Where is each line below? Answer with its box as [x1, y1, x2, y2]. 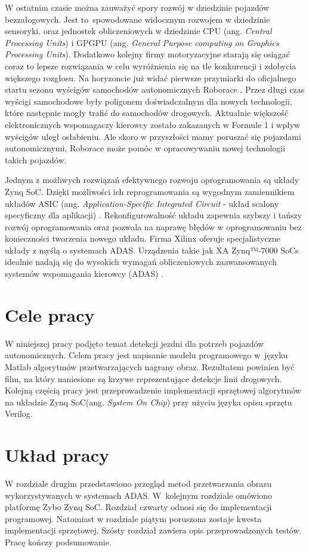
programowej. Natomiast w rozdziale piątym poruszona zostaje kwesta [5, 512, 262, 524]
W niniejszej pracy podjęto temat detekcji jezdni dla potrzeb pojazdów [5, 337, 264, 349]
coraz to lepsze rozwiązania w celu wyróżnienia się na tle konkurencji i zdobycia [5, 59, 296, 72]
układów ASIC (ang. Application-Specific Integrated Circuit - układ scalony [5, 197, 279, 209]
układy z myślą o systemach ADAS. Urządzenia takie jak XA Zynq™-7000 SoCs [5, 243, 299, 256]
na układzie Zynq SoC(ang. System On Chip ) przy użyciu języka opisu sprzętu [5, 395, 292, 408]
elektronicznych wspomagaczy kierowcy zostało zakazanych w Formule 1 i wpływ [5, 118, 301, 130]
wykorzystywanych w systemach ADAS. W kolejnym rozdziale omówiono [5, 489, 273, 501]
